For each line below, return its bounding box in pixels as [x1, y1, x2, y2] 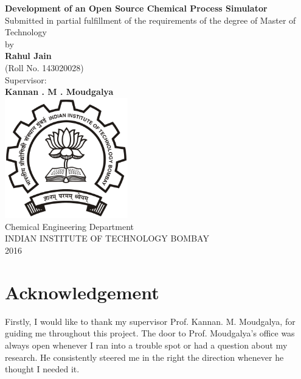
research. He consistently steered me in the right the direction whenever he [5, 350, 284, 363]
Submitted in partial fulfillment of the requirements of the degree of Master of [5, 13, 296, 26]
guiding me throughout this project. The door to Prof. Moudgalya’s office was [5, 327, 295, 339]
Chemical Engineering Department [5, 220, 134, 232]
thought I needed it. [5, 363, 80, 375]
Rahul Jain [5, 49, 52, 62]
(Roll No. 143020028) [5, 61, 84, 74]
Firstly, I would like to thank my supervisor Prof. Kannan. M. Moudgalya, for [5, 315, 296, 327]
